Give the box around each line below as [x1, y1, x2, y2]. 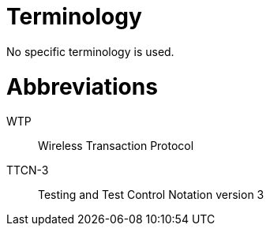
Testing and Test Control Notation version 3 [38, 188, 264, 202]
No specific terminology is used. [6, 44, 174, 58]
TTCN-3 [6, 163, 49, 178]
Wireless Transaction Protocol [38, 139, 194, 153]
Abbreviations [6, 73, 158, 100]
